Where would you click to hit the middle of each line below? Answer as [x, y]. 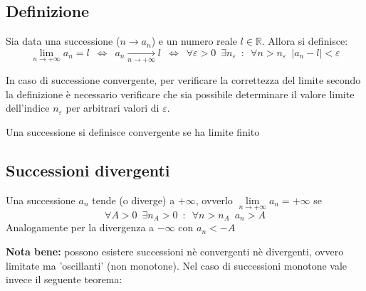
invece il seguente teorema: [64, 279]
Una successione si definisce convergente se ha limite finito [133, 131]
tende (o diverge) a [134, 200]
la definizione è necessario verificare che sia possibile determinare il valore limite [180, 94]
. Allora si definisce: [305, 41]
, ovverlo [214, 200]
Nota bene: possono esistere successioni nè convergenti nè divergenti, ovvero [175, 252]
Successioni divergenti [88, 170]
